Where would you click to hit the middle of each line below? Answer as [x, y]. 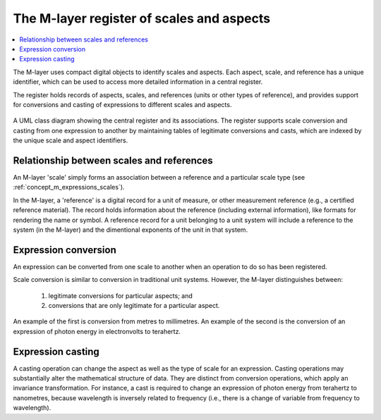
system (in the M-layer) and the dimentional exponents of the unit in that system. [131, 230]
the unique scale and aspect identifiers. [71, 140]
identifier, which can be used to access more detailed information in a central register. [138, 82]
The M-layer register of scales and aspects [142, 18]
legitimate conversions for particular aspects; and [121, 295]
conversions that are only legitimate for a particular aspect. [134, 305]
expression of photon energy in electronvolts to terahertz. [97, 331]
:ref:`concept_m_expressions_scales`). [69, 187]
